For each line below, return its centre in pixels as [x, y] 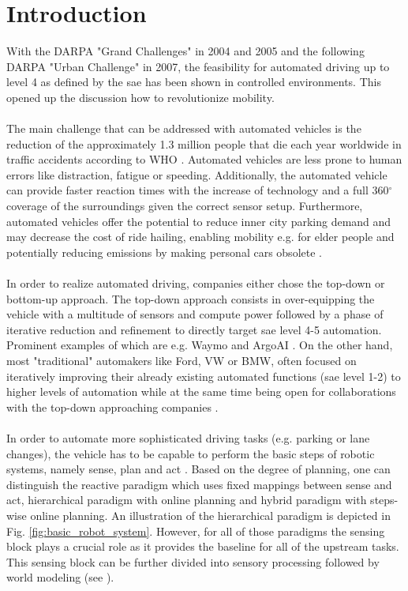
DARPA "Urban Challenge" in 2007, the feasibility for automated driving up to [198, 66]
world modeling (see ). [60, 577]
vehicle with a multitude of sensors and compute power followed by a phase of [195, 314]
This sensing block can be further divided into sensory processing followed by [193, 561]
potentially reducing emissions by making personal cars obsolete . [164, 252]
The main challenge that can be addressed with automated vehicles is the [184, 128]
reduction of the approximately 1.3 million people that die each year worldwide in [204, 143]
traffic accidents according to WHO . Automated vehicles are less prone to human [204, 159]
